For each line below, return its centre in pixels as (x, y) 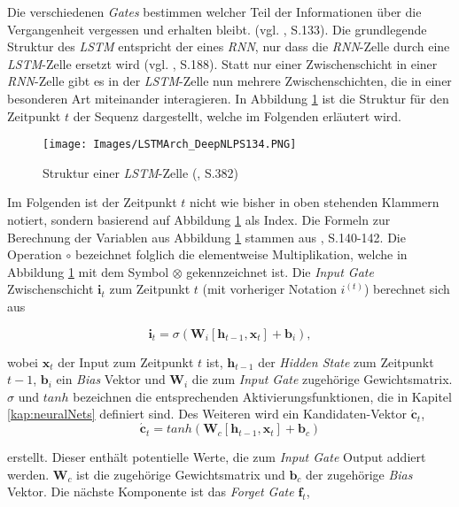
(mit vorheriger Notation (269, 289)
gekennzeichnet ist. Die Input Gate (280, 271)
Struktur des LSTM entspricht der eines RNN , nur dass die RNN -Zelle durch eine (229, 46)
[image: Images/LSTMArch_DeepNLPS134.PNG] (170, 145)
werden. (28, 474)
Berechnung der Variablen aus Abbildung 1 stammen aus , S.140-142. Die (206, 237)
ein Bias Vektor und (111, 379)
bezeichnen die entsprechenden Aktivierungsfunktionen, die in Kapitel (262, 396)
